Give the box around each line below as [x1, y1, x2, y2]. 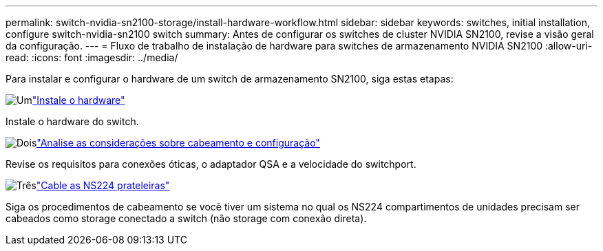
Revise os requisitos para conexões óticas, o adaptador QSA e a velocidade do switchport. [6, 158, 416, 170]
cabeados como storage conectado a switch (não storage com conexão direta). [6, 212, 367, 224]
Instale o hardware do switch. [6, 116, 139, 127]
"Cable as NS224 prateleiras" [36, 179, 170, 191]
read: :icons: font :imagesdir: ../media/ [6, 52, 178, 63]
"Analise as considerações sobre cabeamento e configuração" [36, 137, 320, 149]
